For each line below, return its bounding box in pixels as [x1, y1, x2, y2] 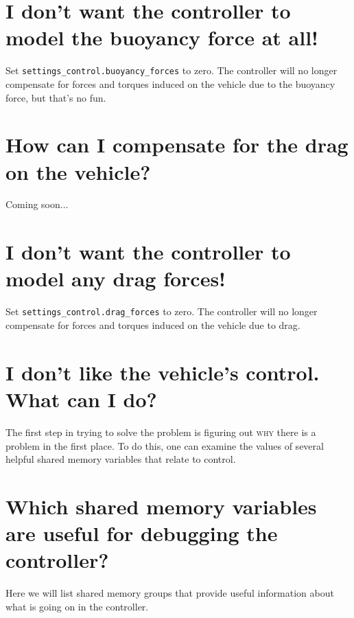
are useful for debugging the [5, 519, 278, 547]
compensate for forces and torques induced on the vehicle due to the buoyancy [5, 76, 335, 91]
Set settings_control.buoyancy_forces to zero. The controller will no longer [5, 63, 338, 78]
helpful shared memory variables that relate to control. [5, 452, 236, 466]
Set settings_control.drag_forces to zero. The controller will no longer [5, 304, 318, 319]
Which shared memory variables [5, 492, 317, 520]
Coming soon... [5, 197, 69, 211]
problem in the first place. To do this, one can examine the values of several [5, 438, 324, 453]
